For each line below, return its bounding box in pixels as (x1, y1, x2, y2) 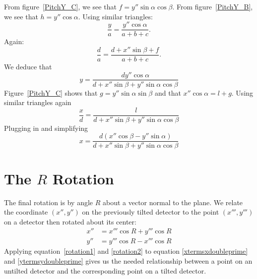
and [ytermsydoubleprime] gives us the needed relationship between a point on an (4, 256, 253, 266)
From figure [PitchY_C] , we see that (4, 1, 117, 11)
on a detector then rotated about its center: (4, 216, 136, 226)
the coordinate (4, 207, 48, 217)
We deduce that (4, 61, 52, 71)
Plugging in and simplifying (4, 122, 88, 133)
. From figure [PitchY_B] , (172, 1, 253, 11)
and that (154, 87, 181, 98)
